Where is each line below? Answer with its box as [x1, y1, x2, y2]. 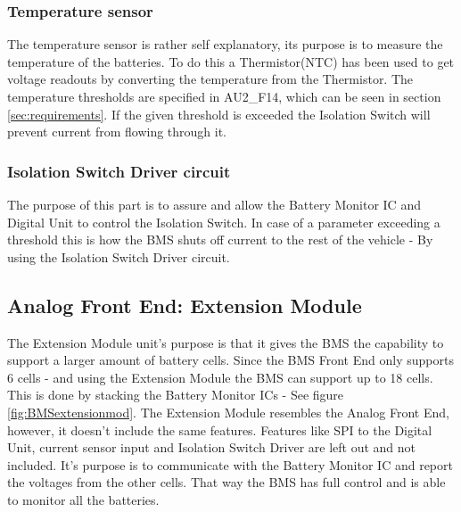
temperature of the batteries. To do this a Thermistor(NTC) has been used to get [7, 52, 455, 70]
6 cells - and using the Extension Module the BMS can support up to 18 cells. [7, 367, 433, 386]
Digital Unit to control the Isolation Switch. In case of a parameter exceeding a [7, 212, 440, 231]
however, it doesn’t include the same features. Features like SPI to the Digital [7, 420, 432, 439]
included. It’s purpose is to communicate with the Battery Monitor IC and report [7, 455, 453, 474]
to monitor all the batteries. [7, 490, 160, 508]
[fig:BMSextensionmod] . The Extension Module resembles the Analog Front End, [7, 402, 449, 421]
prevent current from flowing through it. [7, 122, 227, 141]
